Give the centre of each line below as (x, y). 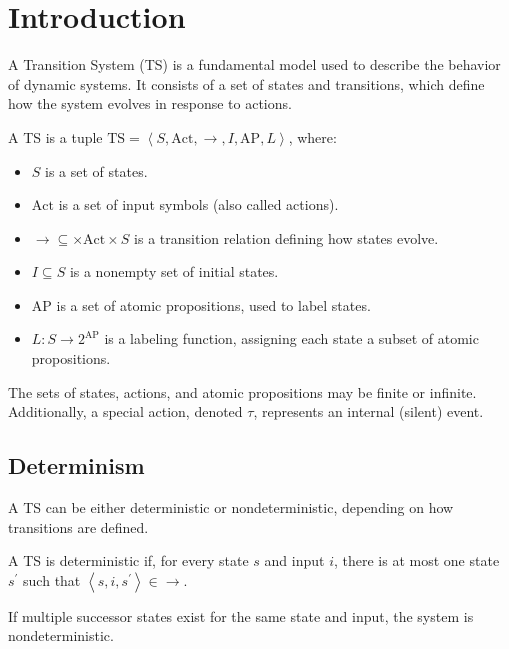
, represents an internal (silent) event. (368, 411)
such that (52, 579)
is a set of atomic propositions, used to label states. (213, 304)
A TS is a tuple (55, 136)
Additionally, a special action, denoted (125, 411)
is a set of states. (96, 170)
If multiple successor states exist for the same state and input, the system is (241, 615)
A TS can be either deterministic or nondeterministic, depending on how (231, 507)
